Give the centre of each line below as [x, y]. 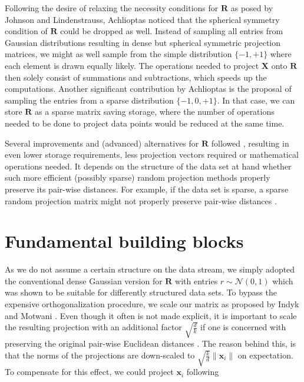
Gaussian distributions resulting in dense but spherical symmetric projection [143, 42]
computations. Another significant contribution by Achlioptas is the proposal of [148, 89]
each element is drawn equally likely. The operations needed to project [132, 65]
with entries [196, 280]
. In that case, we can [256, 100]
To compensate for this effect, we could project [89, 372]
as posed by [252, 8]
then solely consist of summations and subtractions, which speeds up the [136, 77]
